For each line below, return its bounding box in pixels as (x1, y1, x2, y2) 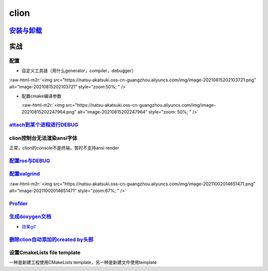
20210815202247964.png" (21, 109, 77, 115)
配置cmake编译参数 (21, 93, 62, 99)
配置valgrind (9, 170, 40, 177)
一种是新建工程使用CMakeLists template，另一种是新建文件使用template (9, 260, 157, 266)
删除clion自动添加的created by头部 (9, 236, 94, 243)
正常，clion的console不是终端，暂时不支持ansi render (9, 144, 119, 151)
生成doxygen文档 (9, 213, 52, 220)
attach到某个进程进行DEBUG (9, 122, 79, 129)
